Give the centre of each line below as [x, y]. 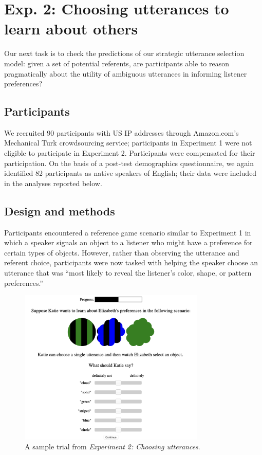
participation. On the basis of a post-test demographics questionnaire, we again [129, 163]
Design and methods [60, 211]
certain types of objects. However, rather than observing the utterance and [122, 252]
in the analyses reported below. [53, 183]
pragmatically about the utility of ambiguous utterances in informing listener [126, 73]
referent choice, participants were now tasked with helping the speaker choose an [131, 262]
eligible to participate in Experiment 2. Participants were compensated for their [130, 153]
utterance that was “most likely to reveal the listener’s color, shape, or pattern [128, 273]
